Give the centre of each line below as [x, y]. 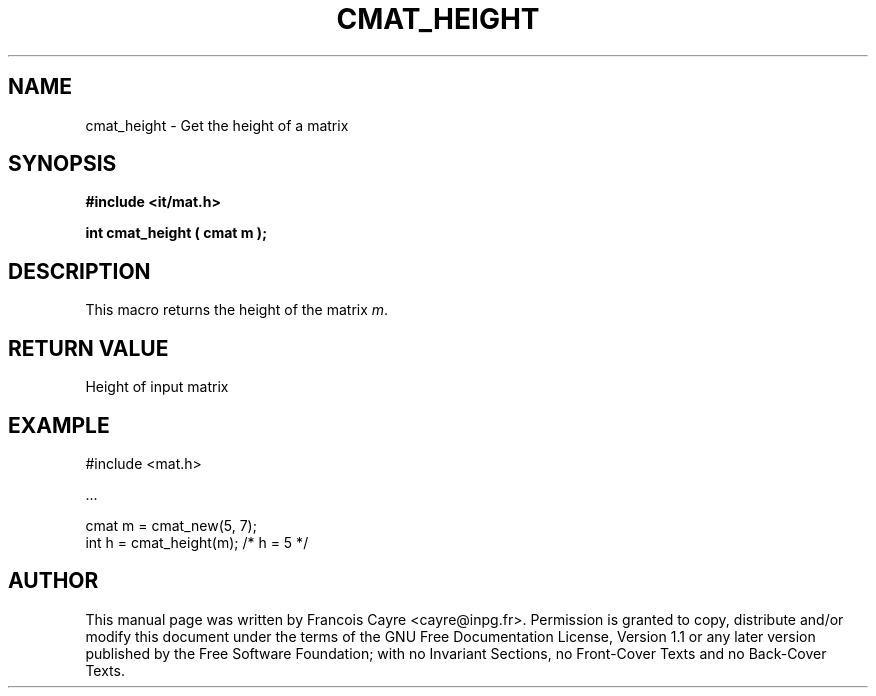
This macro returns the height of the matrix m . [237, 310]
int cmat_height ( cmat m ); [176, 233]
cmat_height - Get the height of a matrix [217, 125]
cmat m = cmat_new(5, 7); [171, 525]
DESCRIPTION [79, 271]
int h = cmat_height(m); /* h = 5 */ [197, 542]
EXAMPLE [59, 425]
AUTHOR [53, 581]
